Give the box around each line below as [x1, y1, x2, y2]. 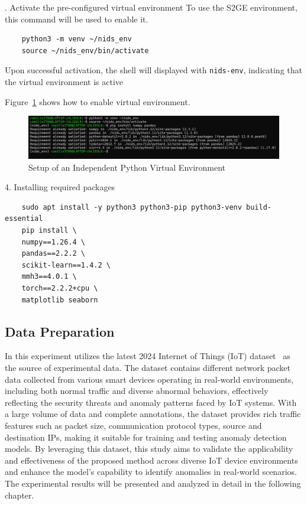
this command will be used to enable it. [5, 12, 148, 25]
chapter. [5, 488, 34, 501]
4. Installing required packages [5, 181, 115, 193]
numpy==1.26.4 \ [21, 237, 86, 246]
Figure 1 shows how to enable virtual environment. [5, 95, 190, 107]
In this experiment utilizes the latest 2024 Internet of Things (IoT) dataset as [5, 350, 290, 362]
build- [246, 203, 272, 211]
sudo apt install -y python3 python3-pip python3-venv [21, 203, 242, 211]
